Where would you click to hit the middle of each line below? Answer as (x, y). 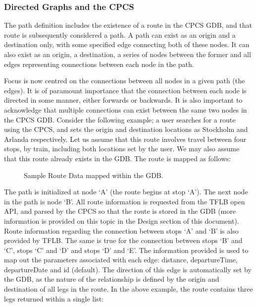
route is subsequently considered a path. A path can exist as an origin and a (120, 34)
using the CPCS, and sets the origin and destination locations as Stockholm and (126, 129)
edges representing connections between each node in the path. (99, 64)
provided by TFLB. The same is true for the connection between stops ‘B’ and (123, 240)
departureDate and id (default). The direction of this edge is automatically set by (128, 269)
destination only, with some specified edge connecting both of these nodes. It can (127, 44)
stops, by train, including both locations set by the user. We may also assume (122, 149)
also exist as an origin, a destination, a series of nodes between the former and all (128, 54)
